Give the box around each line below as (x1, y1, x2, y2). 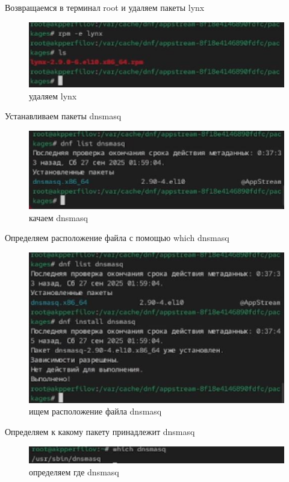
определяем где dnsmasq (29, 465, 119, 478)
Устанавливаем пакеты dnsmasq (5, 110, 122, 122)
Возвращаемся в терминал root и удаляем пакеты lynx (5, 1, 205, 13)
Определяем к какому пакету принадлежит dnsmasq (5, 425, 195, 438)
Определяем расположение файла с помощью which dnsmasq (5, 231, 229, 244)
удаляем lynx (29, 89, 77, 102)
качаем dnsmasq (29, 211, 88, 224)
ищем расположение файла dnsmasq (29, 405, 162, 418)
